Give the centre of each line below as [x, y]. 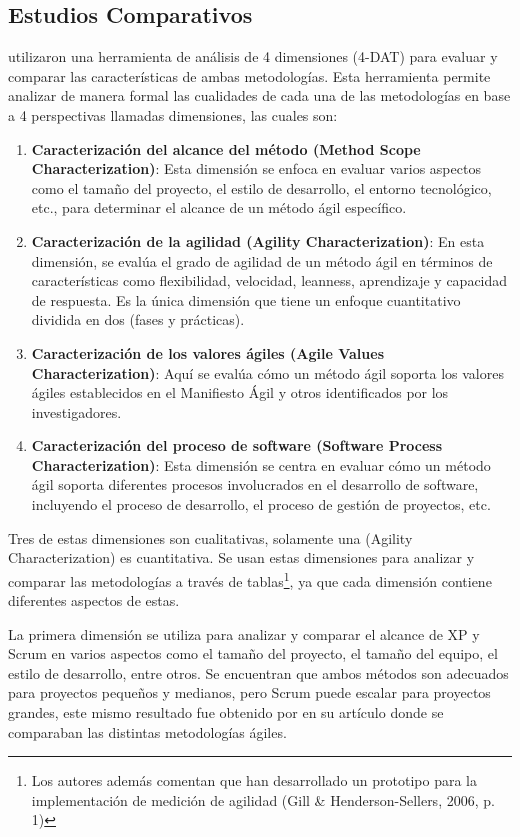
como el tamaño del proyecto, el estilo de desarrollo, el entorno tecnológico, [261, 187]
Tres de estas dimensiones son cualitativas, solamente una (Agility [210, 537]
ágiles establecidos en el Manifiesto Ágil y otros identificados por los [240, 392]
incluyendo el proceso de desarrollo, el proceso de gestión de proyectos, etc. [261, 504]
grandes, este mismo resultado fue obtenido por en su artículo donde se [226, 712]
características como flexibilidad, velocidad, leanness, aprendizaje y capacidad [269, 280]
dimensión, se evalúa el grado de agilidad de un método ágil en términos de [262, 260]
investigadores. [76, 411]
